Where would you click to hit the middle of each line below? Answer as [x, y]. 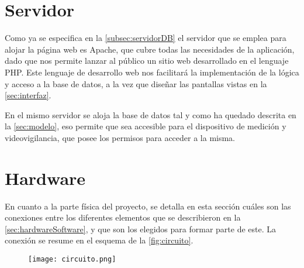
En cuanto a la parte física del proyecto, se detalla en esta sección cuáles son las [148, 206]
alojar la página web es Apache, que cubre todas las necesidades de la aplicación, [150, 49]
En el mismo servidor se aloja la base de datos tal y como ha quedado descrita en [151, 114]
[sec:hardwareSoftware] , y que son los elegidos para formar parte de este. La [141, 229]
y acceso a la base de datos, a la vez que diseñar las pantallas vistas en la [136, 83]
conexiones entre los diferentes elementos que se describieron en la [123, 217]
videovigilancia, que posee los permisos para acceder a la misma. [120, 137]
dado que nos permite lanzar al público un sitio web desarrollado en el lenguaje [147, 61]
